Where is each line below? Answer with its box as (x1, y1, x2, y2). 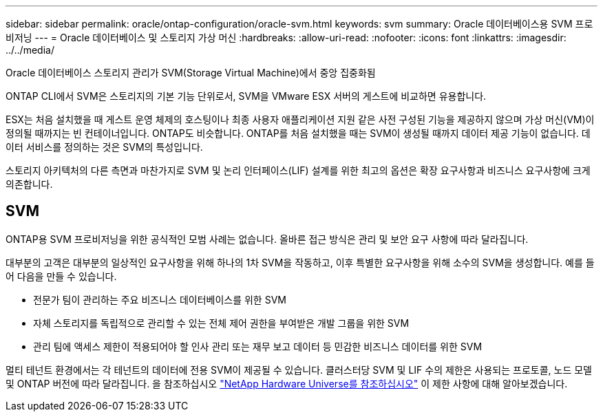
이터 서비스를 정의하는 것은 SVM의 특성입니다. (6, 141, 203, 153)
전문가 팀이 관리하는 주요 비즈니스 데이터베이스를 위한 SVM (33, 293, 286, 306)
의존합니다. (6, 178, 53, 190)
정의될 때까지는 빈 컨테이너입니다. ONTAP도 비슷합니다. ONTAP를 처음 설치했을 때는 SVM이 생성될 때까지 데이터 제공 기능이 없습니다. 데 (6, 127, 591, 139)
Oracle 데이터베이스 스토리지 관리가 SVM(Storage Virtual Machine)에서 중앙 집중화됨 (6, 67, 376, 78)
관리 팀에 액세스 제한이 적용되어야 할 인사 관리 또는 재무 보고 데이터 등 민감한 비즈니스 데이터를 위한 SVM (33, 340, 483, 352)
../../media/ (6, 44, 54, 56)
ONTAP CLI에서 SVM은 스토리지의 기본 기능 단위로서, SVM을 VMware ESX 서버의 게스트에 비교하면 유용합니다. (6, 90, 487, 102)
